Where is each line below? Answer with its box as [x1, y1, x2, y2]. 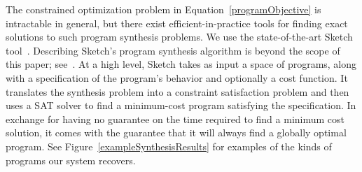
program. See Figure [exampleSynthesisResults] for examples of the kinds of [6, 138, 332, 153]
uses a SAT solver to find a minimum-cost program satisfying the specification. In [6, 98, 356, 113]
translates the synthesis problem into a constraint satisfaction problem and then [6, 84, 349, 99]
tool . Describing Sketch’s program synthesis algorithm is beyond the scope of [6, 43, 340, 57]
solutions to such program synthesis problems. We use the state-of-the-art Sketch [6, 29, 353, 44]
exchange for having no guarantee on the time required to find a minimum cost [6, 111, 345, 126]
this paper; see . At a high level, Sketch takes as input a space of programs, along [6, 57, 357, 71]
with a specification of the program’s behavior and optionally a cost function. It [6, 70, 348, 85]
